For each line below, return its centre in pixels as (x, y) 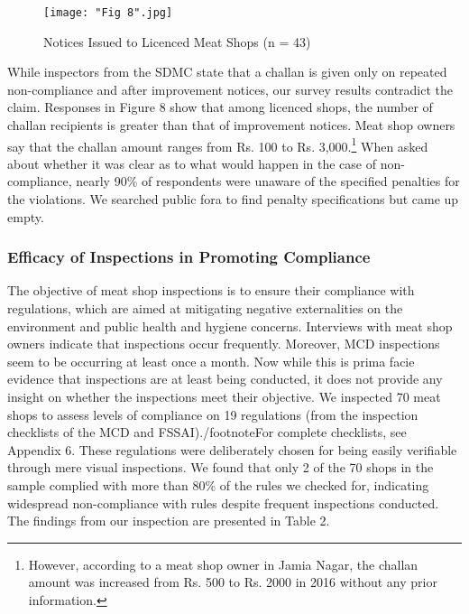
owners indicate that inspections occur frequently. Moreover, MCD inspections (224, 344)
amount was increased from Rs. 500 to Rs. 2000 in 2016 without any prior (233, 582)
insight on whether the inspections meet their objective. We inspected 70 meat (224, 397)
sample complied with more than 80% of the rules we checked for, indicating (218, 485)
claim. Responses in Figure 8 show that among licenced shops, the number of (220, 107)
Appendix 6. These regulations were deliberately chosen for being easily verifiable (232, 449)
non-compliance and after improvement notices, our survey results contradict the (230, 89)
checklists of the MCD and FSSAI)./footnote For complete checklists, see (207, 432)
